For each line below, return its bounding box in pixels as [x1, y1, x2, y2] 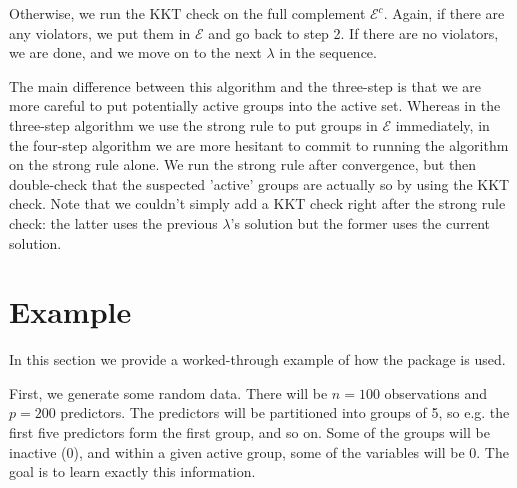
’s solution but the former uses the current [230, 212, 491, 233]
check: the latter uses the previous [9, 212, 218, 233]
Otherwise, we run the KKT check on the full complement [9, 3, 366, 23]
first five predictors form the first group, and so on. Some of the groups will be [9, 422, 490, 443]
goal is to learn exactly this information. [9, 461, 256, 482]
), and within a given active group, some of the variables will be [73, 441, 465, 462]
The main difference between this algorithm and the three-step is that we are [9, 75, 482, 96]
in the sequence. [279, 42, 377, 63]
